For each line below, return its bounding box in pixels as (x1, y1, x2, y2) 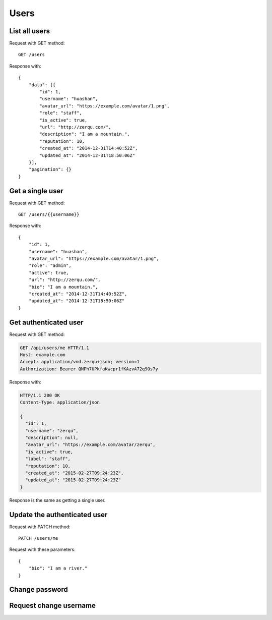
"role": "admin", (28, 263, 72, 268)
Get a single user (9, 187, 63, 195)
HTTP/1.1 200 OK (20, 392, 60, 398)
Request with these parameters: (9, 546, 76, 552)
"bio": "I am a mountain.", (28, 284, 98, 290)
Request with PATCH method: (9, 524, 71, 530)
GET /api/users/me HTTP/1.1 (20, 345, 89, 351)
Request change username (9, 601, 96, 610)
